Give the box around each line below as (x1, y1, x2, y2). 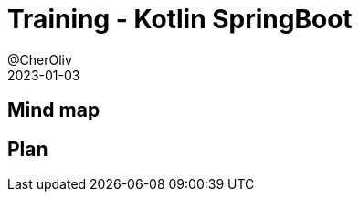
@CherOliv (7, 51, 72, 68)
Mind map (7, 99, 100, 122)
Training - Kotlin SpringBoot (7, 4, 353, 35)
